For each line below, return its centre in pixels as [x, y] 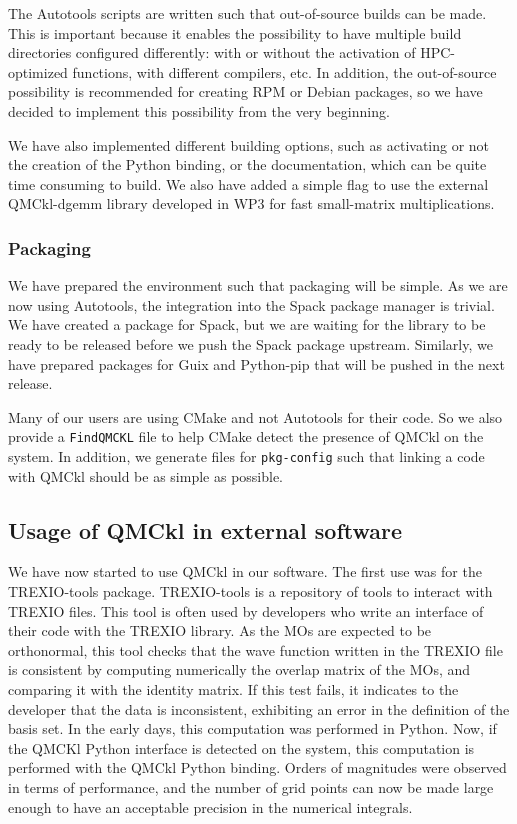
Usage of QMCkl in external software [205, 529]
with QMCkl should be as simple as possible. [146, 475]
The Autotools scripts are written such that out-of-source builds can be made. [247, 13]
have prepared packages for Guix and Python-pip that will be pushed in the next [256, 363]
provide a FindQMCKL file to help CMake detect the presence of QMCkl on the [246, 436]
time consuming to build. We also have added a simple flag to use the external [248, 183]
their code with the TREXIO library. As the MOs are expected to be [220, 630]
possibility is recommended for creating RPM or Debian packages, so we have [245, 91]
